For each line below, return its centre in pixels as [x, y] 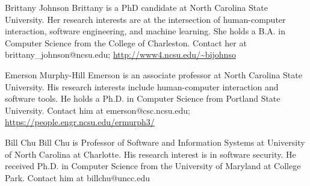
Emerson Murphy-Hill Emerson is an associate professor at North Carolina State [153, 74]
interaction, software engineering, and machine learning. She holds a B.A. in [145, 31]
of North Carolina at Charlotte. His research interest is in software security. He [150, 154]
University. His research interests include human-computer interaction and [142, 86]
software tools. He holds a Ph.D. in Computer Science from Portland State [143, 98]
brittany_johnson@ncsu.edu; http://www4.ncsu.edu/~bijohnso [120, 54]
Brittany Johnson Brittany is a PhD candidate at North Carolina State [136, 7]
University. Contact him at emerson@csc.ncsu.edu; [98, 110]
